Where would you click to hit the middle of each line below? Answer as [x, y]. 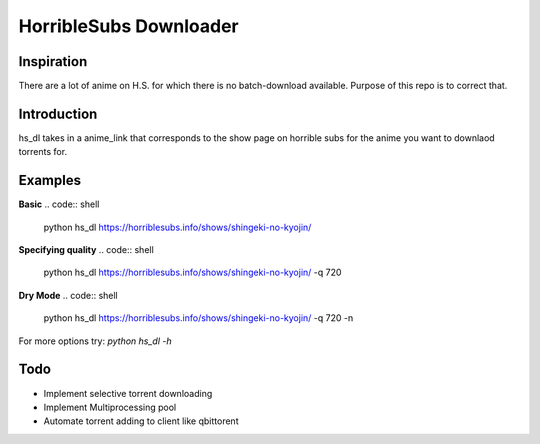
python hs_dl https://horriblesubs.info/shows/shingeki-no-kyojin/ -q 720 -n [198, 318]
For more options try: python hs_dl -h [95, 341]
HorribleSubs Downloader [128, 26]
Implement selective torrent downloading [128, 393]
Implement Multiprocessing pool [110, 407]
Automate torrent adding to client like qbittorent [141, 421]
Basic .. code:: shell [59, 204]
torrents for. [43, 152]
